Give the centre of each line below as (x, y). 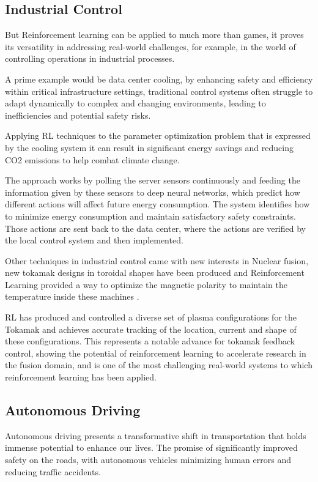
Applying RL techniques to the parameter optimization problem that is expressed (158, 135)
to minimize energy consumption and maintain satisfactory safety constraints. (150, 216)
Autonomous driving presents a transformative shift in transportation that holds (156, 435)
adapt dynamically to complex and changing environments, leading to (135, 103)
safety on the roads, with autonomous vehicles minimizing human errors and (148, 460)
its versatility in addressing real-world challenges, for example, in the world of (150, 46)
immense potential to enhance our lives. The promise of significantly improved (151, 447)
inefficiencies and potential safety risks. (78, 115)
